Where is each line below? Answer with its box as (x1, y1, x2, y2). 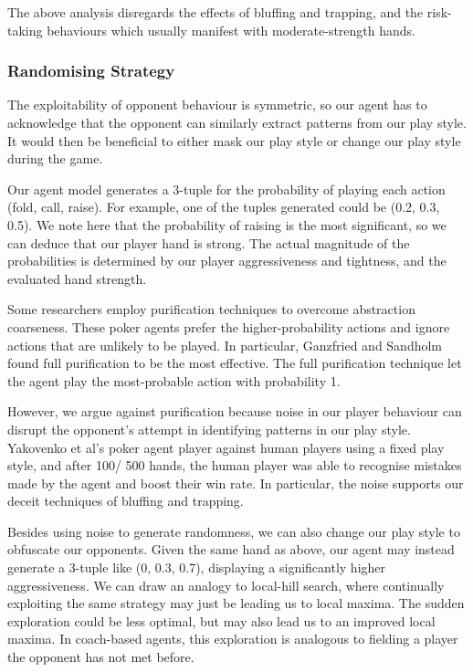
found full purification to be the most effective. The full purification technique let (7, 353, 462, 373)
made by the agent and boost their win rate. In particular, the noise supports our (7, 473, 464, 492)
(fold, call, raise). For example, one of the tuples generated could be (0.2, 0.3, (7, 197, 440, 216)
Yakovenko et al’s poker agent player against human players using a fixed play (7, 437, 445, 457)
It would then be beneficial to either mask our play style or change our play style (7, 131, 461, 150)
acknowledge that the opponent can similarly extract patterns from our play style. (7, 113, 467, 131)
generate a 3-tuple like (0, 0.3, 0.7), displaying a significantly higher (7, 558, 386, 577)
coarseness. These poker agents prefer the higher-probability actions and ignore (7, 317, 450, 336)
